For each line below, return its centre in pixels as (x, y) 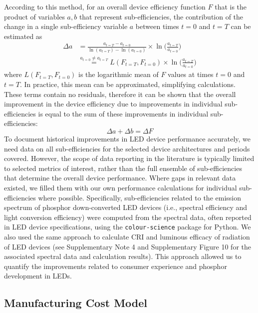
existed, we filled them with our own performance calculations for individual (121, 187)
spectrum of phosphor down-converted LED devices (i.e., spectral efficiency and (126, 207)
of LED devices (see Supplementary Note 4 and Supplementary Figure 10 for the (128, 246)
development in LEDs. (38, 276)
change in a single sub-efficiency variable (66, 26)
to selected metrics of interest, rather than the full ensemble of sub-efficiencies (123, 168)
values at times (191, 74)
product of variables (34, 16)
